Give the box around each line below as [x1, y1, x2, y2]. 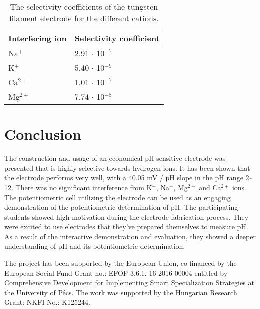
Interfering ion [8, 32, 67, 44]
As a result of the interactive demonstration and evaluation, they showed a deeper [4, 231, 256, 241]
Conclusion [4, 124, 82, 144]
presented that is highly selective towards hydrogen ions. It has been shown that [4, 162, 250, 173]
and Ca [199, 182, 221, 192]
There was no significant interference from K [15, 182, 152, 192]
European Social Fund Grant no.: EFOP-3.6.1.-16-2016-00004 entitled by [4, 267, 228, 278]
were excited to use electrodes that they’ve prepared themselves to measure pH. [4, 221, 248, 232]
